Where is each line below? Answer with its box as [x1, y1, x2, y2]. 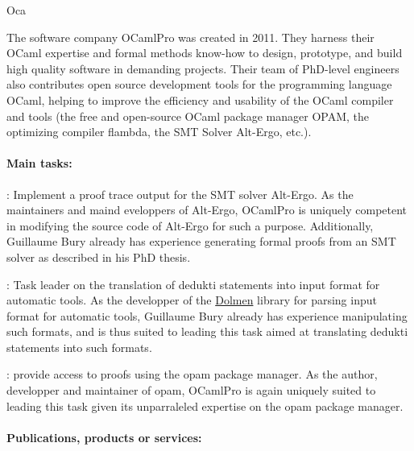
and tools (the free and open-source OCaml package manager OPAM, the [6, 107, 370, 124]
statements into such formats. [6, 338, 152, 355]
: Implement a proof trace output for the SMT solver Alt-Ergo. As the [6, 185, 354, 202]
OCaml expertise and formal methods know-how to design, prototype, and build [6, 44, 403, 61]
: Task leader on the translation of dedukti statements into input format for [6, 275, 380, 292]
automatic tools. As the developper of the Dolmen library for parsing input [6, 292, 377, 308]
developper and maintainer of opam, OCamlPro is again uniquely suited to [6, 382, 376, 399]
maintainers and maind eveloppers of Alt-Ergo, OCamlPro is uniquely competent [6, 201, 408, 218]
